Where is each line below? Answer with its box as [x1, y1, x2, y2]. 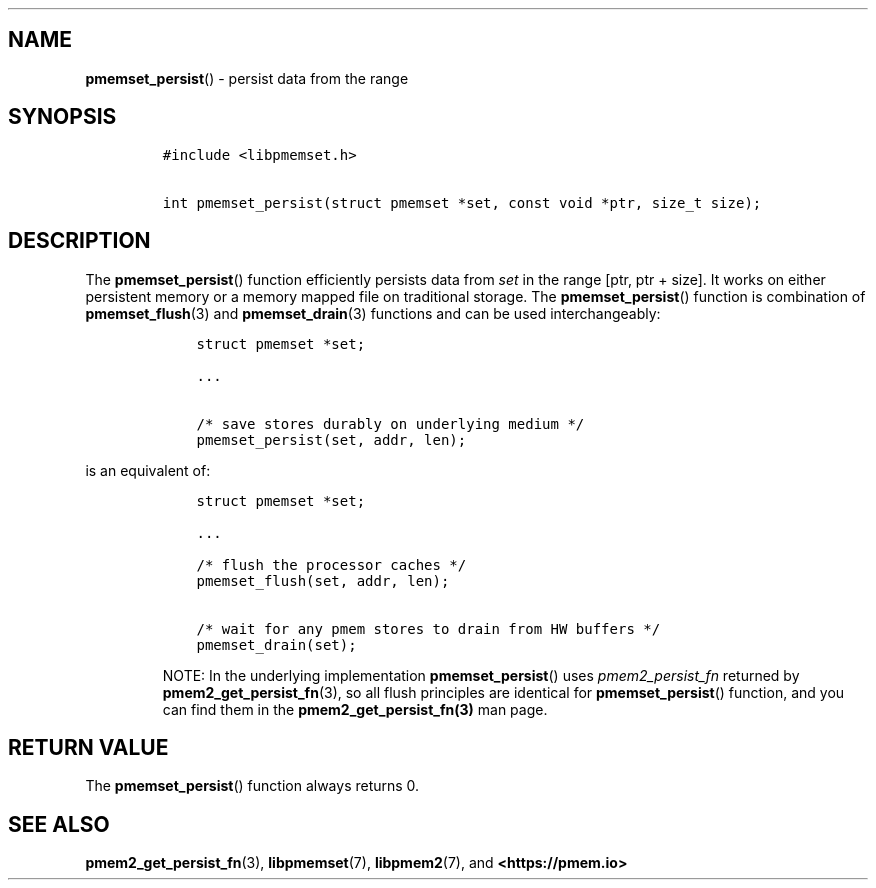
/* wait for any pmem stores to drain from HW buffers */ [196, 620, 661, 637]
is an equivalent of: [85, 461, 211, 479]
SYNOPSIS [8, 104, 117, 130]
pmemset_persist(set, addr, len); [196, 431, 467, 448]
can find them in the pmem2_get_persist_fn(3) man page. [162, 700, 548, 718]
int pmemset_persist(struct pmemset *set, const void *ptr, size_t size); [162, 194, 762, 211]
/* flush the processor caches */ [196, 556, 467, 573]
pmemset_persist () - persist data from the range [85, 69, 409, 87]
